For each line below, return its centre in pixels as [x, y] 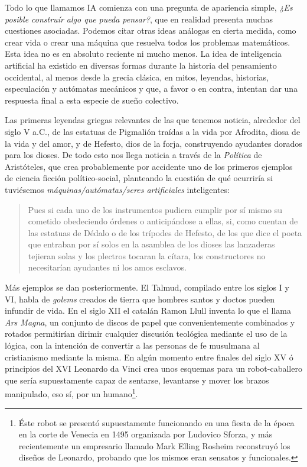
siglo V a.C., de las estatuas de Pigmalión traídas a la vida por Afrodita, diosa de [153, 131]
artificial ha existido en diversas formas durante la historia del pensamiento [141, 65]
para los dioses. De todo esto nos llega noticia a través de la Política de [133, 155]
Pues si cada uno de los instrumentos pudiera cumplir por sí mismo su [155, 209]
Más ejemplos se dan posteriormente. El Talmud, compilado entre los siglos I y [147, 287]
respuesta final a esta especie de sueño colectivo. [92, 100]
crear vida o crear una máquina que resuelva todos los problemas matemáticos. [148, 42]
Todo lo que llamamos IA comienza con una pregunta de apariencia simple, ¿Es [149, 7]
